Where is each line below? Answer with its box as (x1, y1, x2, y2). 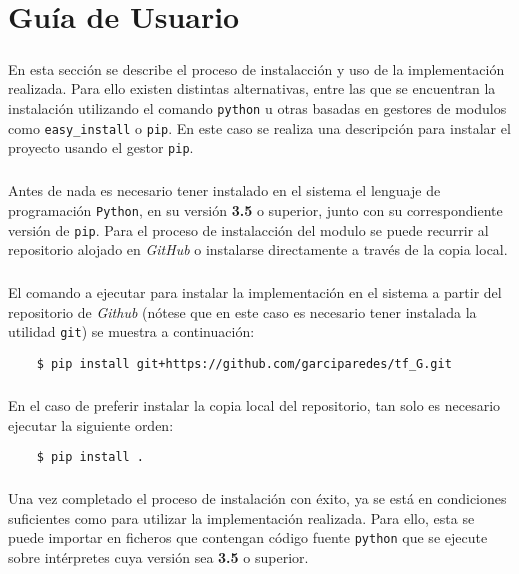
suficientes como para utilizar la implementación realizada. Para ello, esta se (8, 507, 475, 528)
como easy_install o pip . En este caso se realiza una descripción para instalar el (8, 117, 511, 138)
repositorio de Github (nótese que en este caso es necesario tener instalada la (8, 301, 477, 322)
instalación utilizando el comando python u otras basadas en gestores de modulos (8, 97, 507, 118)
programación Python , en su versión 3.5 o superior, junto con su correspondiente (8, 199, 503, 220)
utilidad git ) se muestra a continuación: (8, 321, 255, 342)
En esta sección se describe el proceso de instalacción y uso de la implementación (8, 58, 505, 79)
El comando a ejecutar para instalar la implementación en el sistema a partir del (8, 282, 502, 303)
